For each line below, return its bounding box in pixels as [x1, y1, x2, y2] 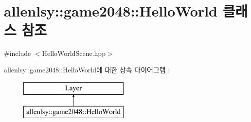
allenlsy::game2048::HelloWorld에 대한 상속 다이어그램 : [4, 64, 170, 74]
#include [4, 48, 31, 58]
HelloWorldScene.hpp [42, 48, 106, 58]
